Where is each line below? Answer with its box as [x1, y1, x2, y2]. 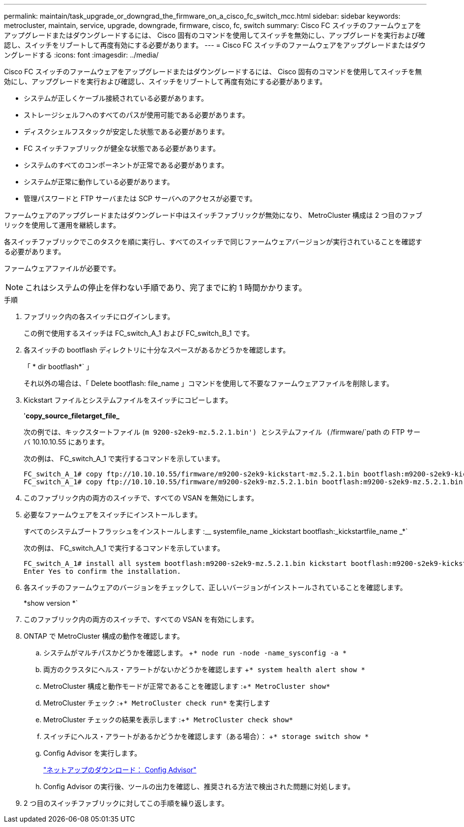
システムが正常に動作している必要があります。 [24, 177, 174, 186]
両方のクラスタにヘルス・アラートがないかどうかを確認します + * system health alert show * [43, 665, 365, 674]
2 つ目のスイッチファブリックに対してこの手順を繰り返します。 [24, 799, 229, 807]
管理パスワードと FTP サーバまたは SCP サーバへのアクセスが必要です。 [24, 194, 257, 203]
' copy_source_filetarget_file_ [24, 412, 119, 420]
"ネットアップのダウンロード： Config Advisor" [43, 766, 197, 774]
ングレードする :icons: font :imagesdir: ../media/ [4, 51, 159, 59]
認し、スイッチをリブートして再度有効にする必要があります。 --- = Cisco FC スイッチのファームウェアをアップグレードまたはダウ [4, 41, 426, 49]
